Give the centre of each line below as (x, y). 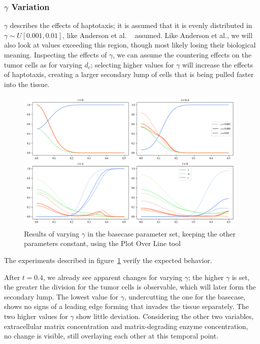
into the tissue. (27, 84)
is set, (241, 277)
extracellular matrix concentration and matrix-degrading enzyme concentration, (126, 326)
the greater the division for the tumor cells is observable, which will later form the (130, 287)
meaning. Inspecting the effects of (55, 54)
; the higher (206, 277)
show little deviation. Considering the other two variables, (165, 316)
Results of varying (52, 233)
